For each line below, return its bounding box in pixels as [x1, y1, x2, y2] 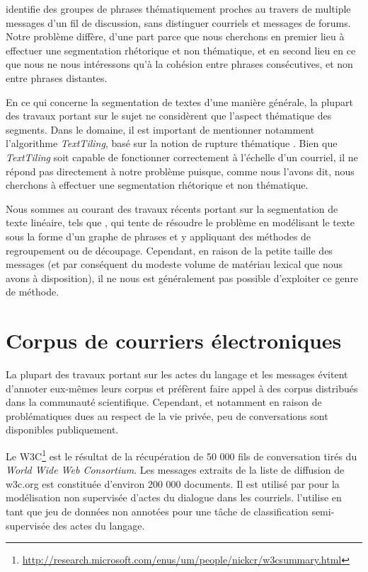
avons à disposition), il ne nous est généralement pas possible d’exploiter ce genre [6, 270, 359, 285]
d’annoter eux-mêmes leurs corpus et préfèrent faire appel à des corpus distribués [6, 380, 358, 395]
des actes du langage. [53, 518, 145, 532]
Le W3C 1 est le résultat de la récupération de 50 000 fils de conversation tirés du [6, 446, 357, 463]
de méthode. [6, 284, 59, 299]
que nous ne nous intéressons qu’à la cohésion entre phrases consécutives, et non [6, 57, 353, 71]
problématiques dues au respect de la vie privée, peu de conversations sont [6, 408, 328, 423]
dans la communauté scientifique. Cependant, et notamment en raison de [6, 395, 322, 409]
